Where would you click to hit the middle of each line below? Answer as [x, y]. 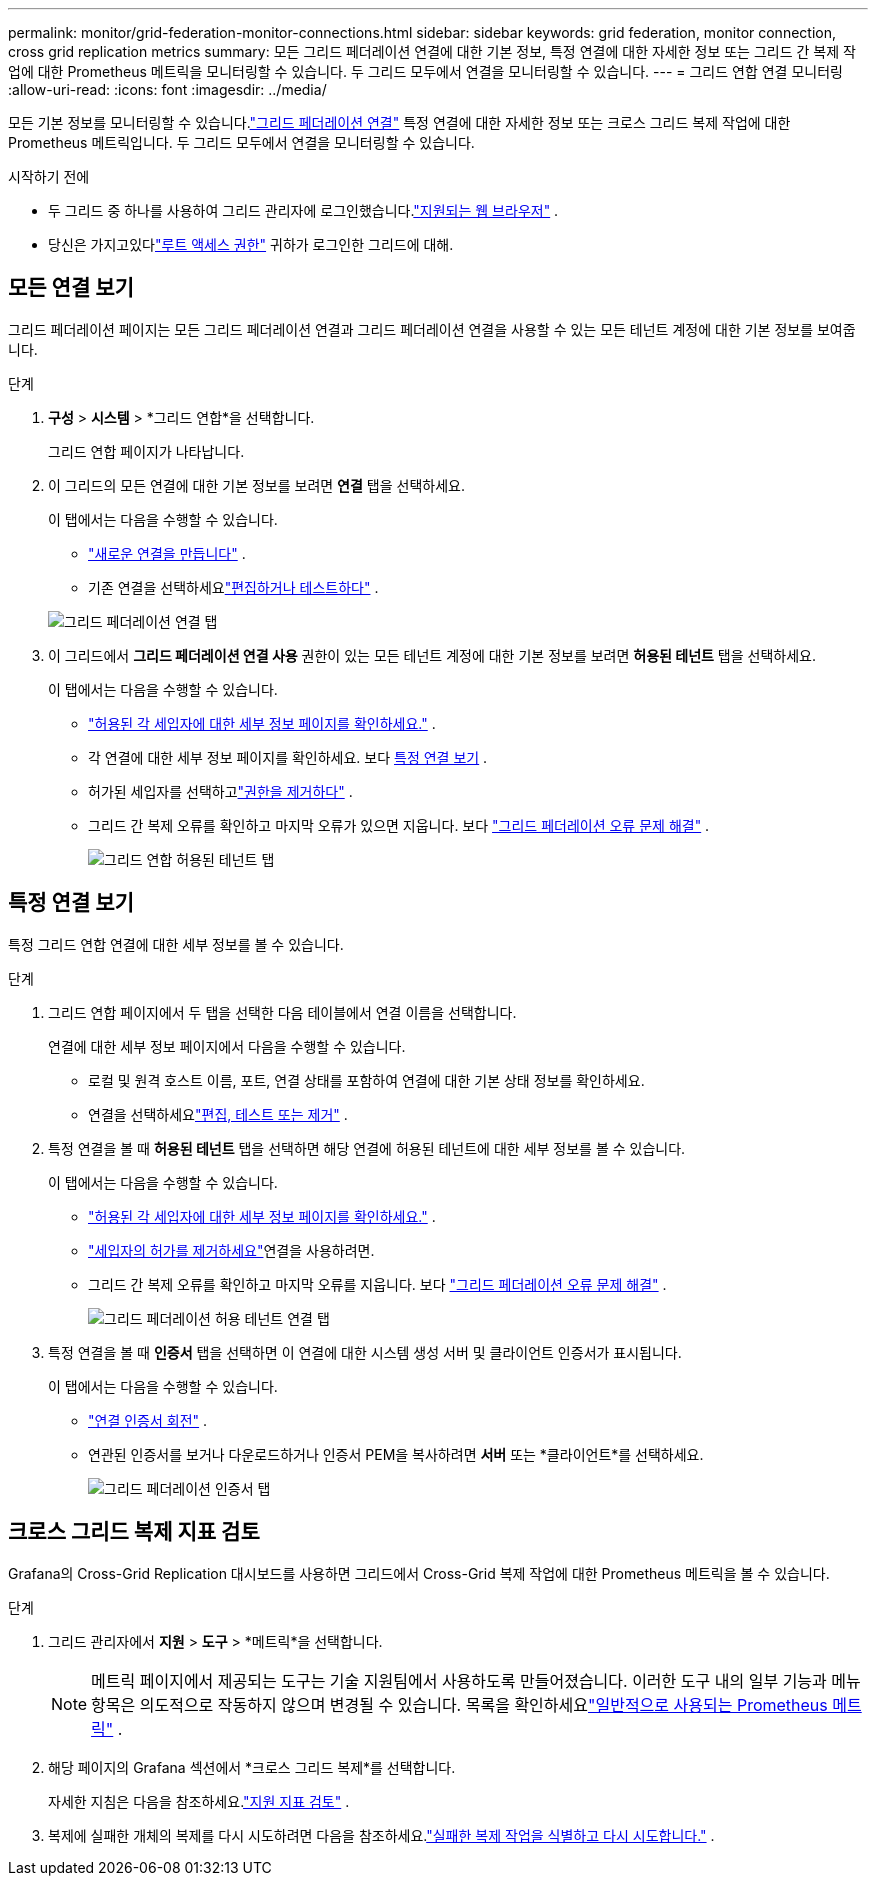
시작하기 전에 [49, 176]
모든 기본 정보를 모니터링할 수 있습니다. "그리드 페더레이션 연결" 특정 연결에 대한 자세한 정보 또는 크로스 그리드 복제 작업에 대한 [399, 122]
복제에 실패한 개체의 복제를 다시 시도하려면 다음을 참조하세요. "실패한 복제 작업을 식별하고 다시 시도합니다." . [381, 1835]
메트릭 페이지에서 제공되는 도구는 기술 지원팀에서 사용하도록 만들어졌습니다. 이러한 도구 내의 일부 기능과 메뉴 [476, 1680]
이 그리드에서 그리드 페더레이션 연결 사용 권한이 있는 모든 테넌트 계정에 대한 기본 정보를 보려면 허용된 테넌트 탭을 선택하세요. [432, 655]
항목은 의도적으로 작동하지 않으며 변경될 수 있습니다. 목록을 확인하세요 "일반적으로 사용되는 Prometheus [459, 1704]
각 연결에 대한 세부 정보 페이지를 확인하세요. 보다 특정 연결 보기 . [288, 757]
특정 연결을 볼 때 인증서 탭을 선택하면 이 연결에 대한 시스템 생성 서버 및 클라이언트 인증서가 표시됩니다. [365, 1352]
